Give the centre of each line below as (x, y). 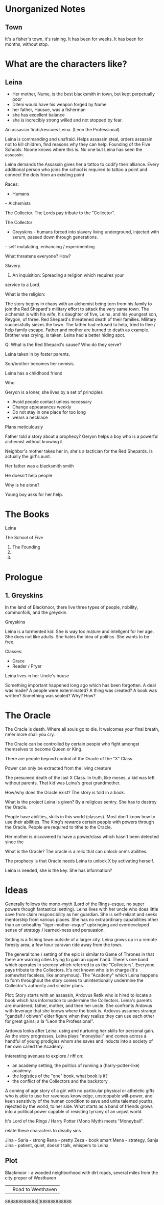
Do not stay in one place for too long (49, 412)
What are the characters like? (66, 64)
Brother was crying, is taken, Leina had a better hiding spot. (65, 335)
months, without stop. (27, 44)
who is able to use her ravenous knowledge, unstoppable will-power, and (79, 1096)
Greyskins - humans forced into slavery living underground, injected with (85, 232)
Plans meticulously (24, 427)
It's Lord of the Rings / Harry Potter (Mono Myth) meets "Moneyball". (74, 1121)
